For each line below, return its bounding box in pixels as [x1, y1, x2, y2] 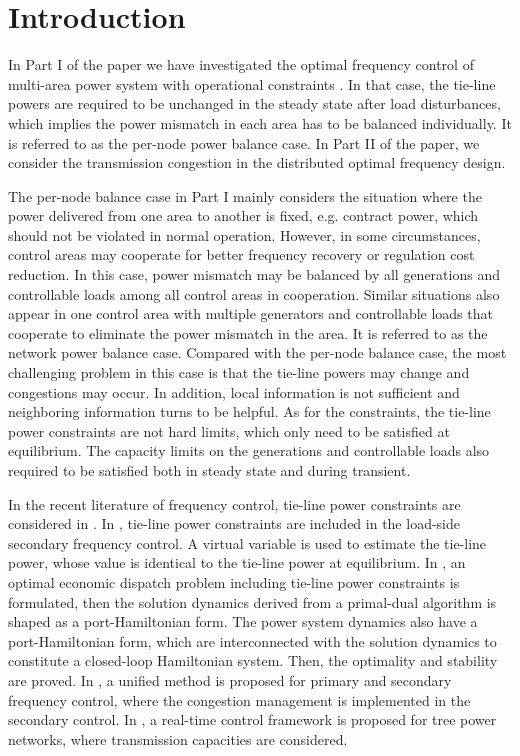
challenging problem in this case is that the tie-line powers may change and [8, 362, 470, 383]
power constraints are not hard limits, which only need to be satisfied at [8, 420, 450, 441]
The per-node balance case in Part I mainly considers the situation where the [8, 185, 482, 206]
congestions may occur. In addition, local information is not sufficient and [8, 381, 460, 402]
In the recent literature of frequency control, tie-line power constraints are [8, 493, 461, 514]
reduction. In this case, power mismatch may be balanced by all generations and [8, 264, 500, 285]
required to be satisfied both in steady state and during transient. [8, 460, 411, 480]
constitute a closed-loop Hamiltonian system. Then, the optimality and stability [8, 650, 498, 671]
